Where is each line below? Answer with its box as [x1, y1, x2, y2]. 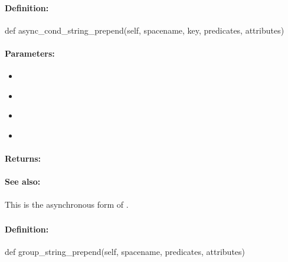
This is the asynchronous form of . [5, 198, 129, 210]
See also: [5, 175, 41, 188]
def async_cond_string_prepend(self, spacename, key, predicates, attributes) [5, 24, 284, 36]
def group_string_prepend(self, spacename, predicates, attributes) [5, 245, 246, 258]
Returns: [5, 152, 41, 165]
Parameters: [5, 47, 55, 59]
